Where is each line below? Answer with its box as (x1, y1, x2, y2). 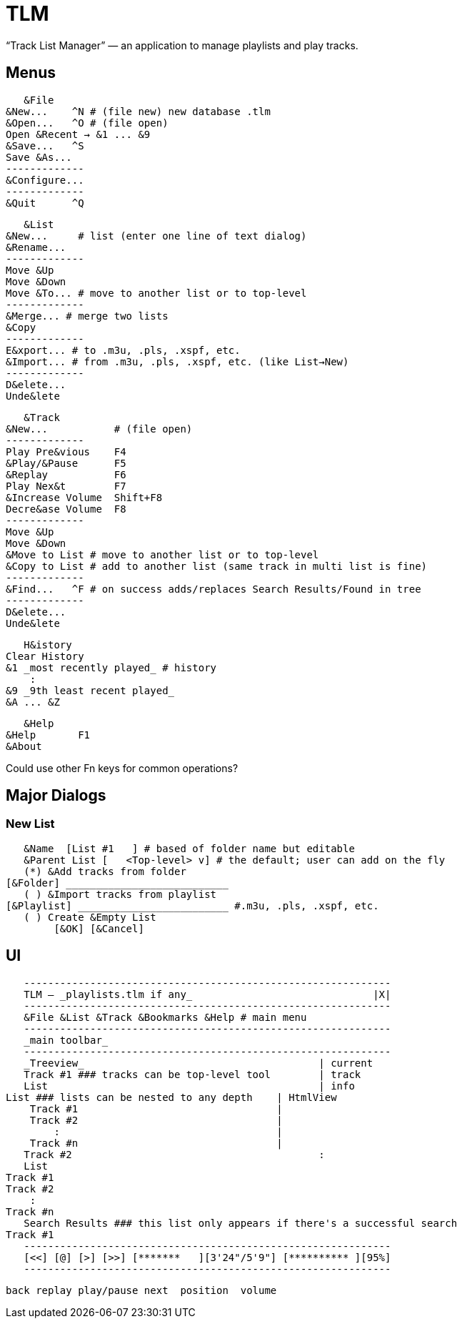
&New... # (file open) (6, 423, 193, 435)
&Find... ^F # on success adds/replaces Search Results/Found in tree (6, 583, 421, 595)
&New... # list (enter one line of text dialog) (6, 229, 307, 242)
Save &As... (6, 151, 72, 163)
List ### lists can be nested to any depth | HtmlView (6, 1091, 337, 1103)
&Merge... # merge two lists (6, 310, 169, 322)
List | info (24, 1080, 355, 1092)
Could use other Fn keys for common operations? (6, 761, 238, 774)
